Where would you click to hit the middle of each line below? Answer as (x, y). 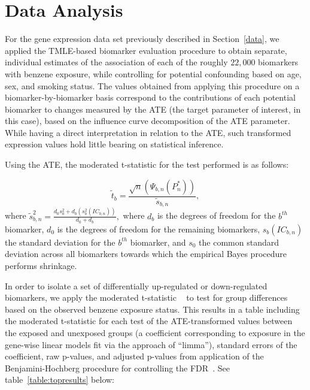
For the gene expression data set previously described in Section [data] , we (142, 39)
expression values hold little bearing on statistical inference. (114, 144)
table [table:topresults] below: (60, 380)
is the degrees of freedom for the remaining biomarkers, (159, 229)
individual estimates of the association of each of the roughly (116, 62)
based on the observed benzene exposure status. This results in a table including (152, 309)
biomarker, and (158, 242)
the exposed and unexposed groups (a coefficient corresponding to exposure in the (155, 332)
